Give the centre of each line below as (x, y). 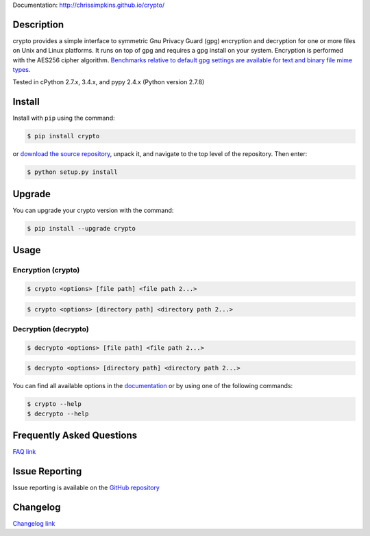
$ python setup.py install (72, 172)
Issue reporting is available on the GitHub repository (86, 488)
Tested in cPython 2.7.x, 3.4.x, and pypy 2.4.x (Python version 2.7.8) (109, 82)
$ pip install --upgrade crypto (82, 228)
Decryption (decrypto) (51, 329)
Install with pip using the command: (64, 118)
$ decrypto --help (58, 413)
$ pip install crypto (63, 136)
